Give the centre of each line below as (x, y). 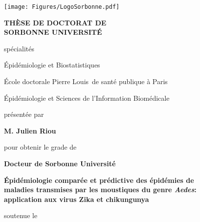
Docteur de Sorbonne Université (60, 163)
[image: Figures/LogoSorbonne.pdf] (62, 7)
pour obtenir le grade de (40, 147)
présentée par (24, 114)
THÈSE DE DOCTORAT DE (55, 22)
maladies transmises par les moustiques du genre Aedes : (100, 189)
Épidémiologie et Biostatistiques (52, 65)
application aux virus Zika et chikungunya (77, 199)
